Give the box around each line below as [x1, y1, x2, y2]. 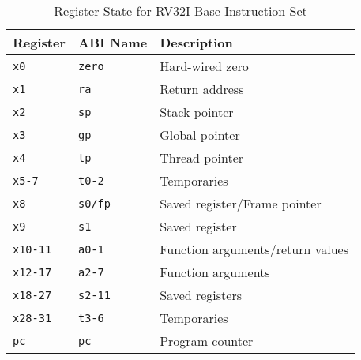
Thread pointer [160, 148, 244, 167]
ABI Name [77, 33, 148, 51]
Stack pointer [160, 103, 234, 121]
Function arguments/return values [160, 240, 348, 258]
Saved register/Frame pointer [160, 194, 322, 212]
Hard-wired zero [160, 57, 249, 75]
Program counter [160, 332, 254, 350]
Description [160, 33, 233, 51]
